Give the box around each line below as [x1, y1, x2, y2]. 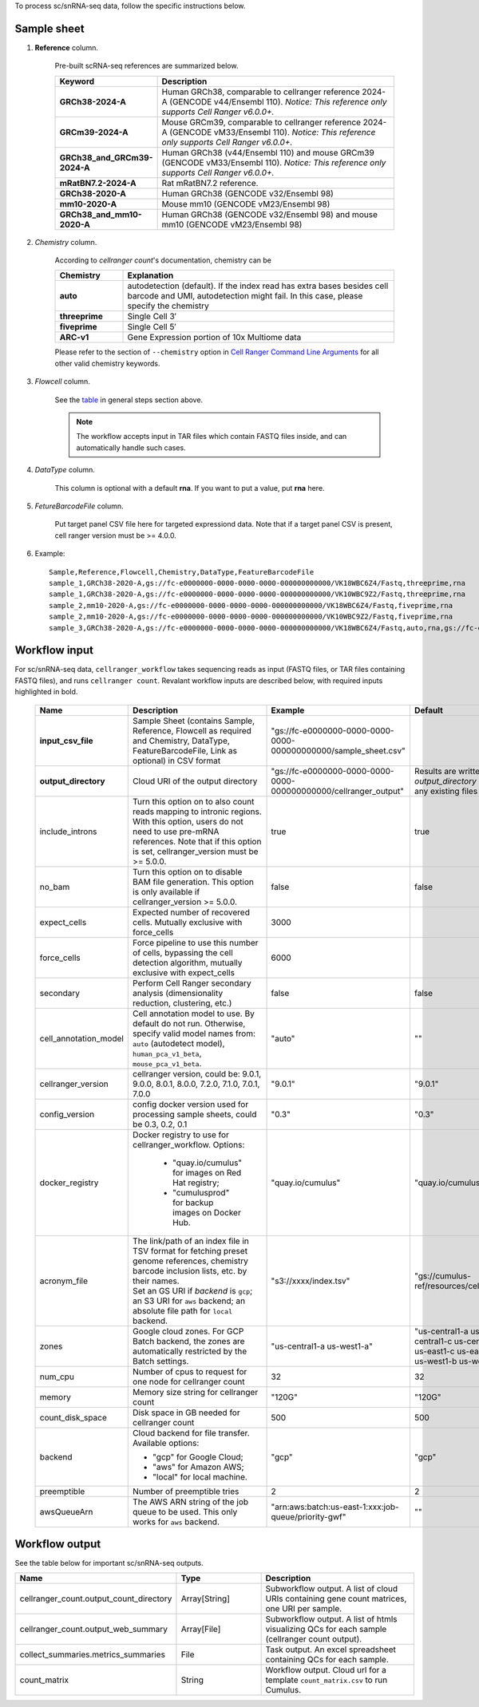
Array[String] [180, 1593, 231, 1604]
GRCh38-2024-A [59, 96, 127, 107]
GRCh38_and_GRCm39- [59, 152, 153, 163]
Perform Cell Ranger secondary [133, 978, 251, 989]
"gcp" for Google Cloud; [152, 1451, 243, 1462]
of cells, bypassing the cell [133, 946, 233, 958]
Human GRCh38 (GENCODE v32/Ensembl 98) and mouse [161, 208, 378, 219]
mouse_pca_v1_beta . [133, 1057, 202, 1069]
